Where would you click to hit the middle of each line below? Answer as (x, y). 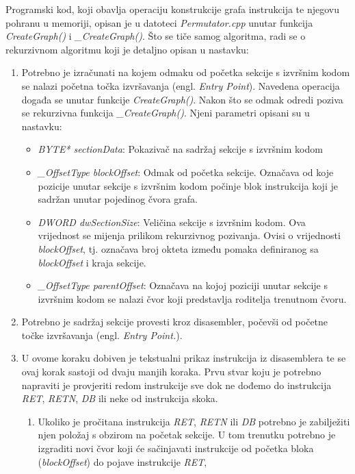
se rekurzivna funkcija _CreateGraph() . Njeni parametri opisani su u (166, 113)
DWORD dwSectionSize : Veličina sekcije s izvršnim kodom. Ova (172, 222)
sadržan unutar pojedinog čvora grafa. (118, 199)
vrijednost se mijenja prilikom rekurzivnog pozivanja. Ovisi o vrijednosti (189, 235)
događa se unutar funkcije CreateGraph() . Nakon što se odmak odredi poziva (182, 99)
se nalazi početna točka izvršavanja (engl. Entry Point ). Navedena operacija (181, 85)
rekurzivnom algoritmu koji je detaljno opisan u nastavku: (127, 49)
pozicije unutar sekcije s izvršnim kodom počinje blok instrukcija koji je (188, 185)
